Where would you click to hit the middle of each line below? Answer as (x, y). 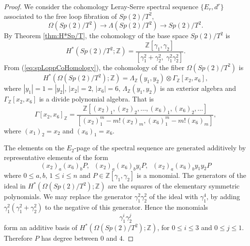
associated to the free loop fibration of (60, 16)
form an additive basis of (41, 227)
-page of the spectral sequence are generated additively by (160, 148)
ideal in (15, 186)
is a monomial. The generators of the (191, 175)
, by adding (223, 196)
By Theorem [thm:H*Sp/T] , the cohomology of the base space (96, 36)
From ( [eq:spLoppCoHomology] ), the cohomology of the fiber (94, 67)
